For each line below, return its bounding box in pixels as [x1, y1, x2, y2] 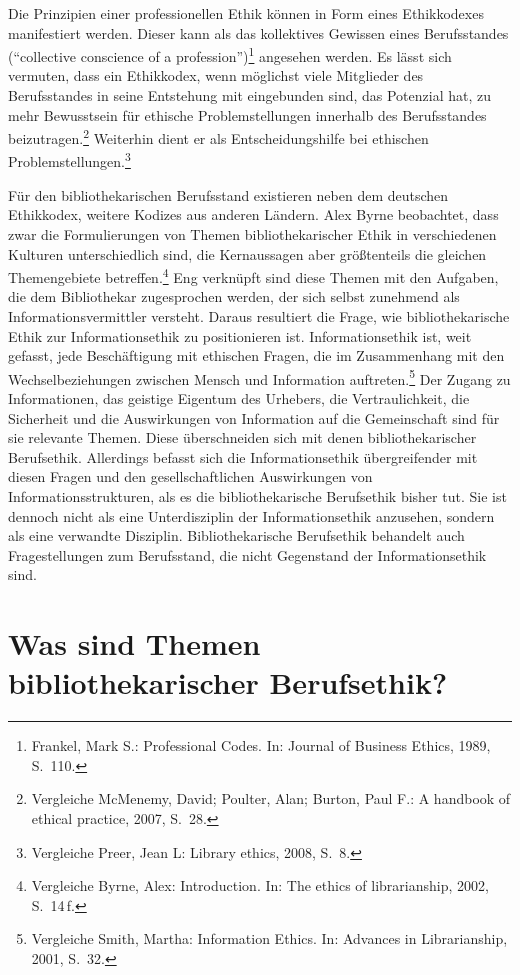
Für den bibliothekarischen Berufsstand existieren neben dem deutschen [8, 184, 449, 205]
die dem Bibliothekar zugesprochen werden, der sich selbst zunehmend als [8, 286, 460, 307]
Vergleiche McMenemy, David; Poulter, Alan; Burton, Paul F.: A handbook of [31, 788, 511, 809]
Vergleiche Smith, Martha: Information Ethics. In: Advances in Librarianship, [31, 928, 508, 949]
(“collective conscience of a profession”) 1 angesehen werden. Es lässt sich [8, 43, 452, 66]
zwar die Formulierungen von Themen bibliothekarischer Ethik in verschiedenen [8, 223, 497, 244]
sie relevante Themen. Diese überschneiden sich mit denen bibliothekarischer [8, 427, 477, 448]
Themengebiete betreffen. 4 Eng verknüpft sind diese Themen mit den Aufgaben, [8, 264, 499, 287]
